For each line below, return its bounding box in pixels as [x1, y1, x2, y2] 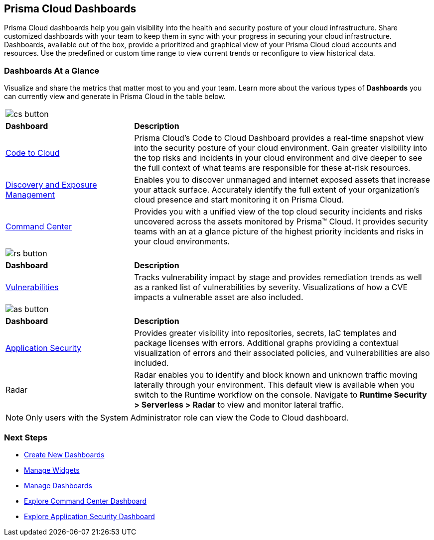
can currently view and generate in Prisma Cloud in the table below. [4, 92, 226, 101]
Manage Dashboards [24, 481, 92, 490]
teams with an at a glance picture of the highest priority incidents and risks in [134, 226, 424, 237]
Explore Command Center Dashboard [24, 496, 147, 505]
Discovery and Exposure [5, 180, 97, 190]
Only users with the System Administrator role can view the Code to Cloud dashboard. [25, 413, 349, 423]
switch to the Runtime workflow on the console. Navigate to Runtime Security [134, 390, 427, 400]
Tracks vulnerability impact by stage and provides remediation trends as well [134, 272, 422, 283]
